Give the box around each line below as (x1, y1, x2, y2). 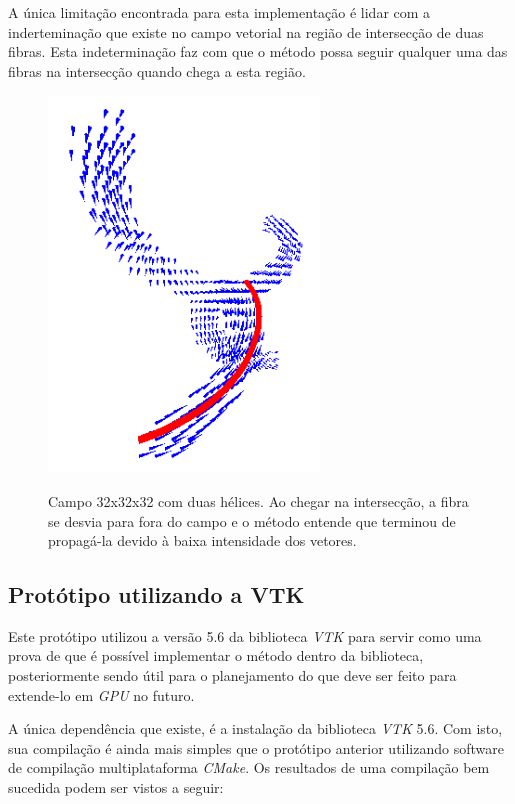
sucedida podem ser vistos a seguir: (8, 777, 224, 798)
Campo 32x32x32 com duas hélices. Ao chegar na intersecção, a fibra (48, 490, 469, 511)
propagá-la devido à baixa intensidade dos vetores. (48, 530, 357, 551)
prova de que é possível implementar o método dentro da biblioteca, (8, 645, 424, 666)
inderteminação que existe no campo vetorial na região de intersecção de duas (8, 21, 484, 42)
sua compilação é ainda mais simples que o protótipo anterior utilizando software (8, 737, 504, 758)
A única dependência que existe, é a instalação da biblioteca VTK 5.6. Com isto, (8, 718, 503, 739)
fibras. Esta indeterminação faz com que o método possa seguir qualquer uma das (8, 41, 508, 62)
